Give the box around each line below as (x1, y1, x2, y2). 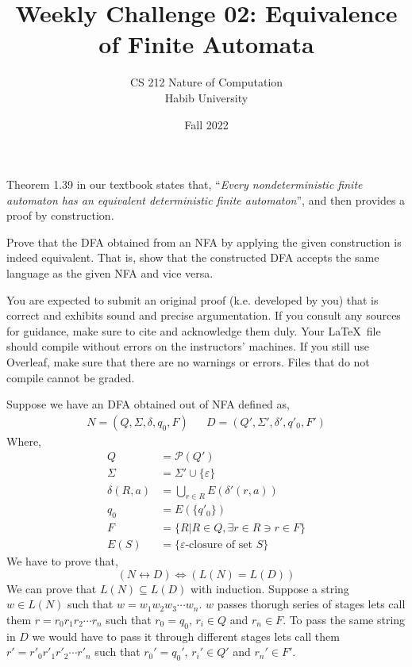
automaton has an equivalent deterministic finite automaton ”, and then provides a (6, 191, 406, 208)
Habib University (164, 89, 248, 105)
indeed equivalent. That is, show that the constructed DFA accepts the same (6, 249, 379, 266)
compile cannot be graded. (6, 369, 135, 385)
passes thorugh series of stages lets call (217, 596, 406, 612)
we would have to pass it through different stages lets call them (32, 627, 340, 644)
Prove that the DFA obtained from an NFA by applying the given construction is (6, 233, 402, 250)
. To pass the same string (283, 611, 406, 627)
